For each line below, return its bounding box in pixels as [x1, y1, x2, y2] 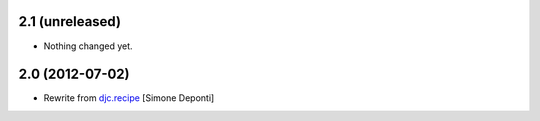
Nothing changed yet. [43, 40, 134, 52]
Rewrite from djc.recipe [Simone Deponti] [43, 92, 215, 104]
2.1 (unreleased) [18, 13, 122, 30]
